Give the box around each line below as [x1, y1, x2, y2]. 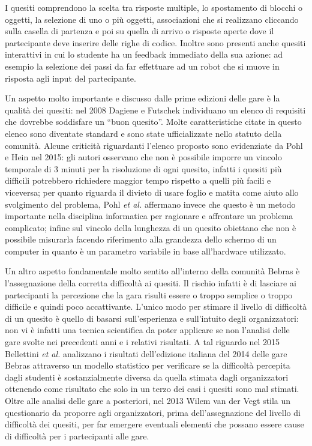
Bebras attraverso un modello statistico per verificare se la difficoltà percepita [5, 359, 290, 372]
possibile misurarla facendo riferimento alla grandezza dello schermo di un [5, 233, 277, 246]
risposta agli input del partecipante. [5, 71, 136, 84]
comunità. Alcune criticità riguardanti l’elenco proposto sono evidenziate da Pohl [5, 139, 303, 151]
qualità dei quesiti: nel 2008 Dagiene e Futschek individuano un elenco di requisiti [5, 103, 306, 116]
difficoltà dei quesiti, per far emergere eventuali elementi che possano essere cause [5, 418, 304, 430]
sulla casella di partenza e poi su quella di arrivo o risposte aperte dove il [5, 25, 274, 37]
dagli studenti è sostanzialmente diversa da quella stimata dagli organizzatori [5, 370, 289, 383]
